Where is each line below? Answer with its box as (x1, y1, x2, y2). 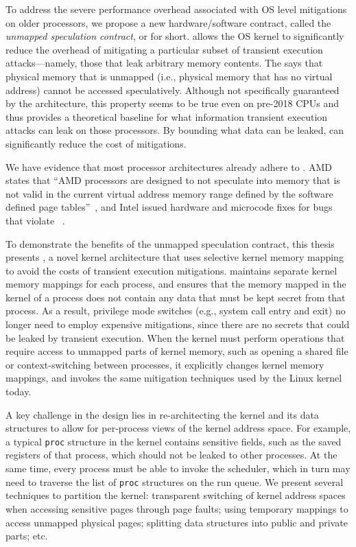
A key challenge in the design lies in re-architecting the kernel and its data (5, 407, 319, 421)
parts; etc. (5, 528, 48, 543)
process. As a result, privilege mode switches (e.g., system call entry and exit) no (5, 303, 346, 318)
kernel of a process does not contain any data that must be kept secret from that (5, 290, 346, 304)
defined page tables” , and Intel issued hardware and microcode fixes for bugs (5, 200, 333, 214)
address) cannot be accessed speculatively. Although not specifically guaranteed (5, 82, 340, 97)
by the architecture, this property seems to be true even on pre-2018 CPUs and (5, 96, 340, 110)
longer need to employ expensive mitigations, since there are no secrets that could (5, 317, 350, 331)
